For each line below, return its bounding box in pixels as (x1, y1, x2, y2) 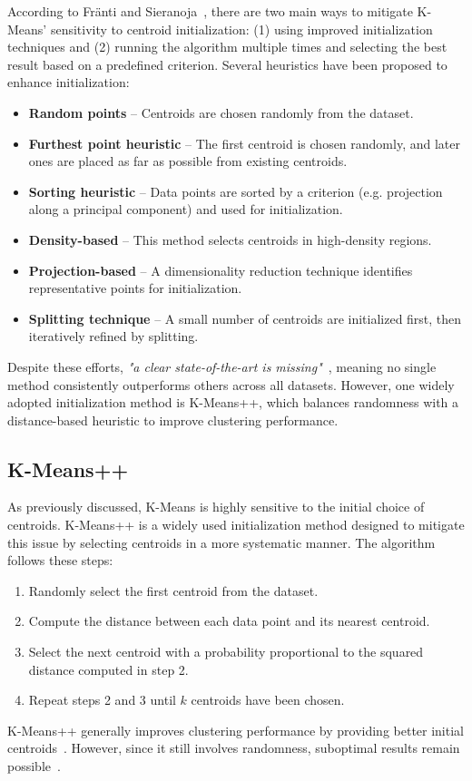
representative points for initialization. (28, 278, 242, 298)
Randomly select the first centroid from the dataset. (28, 581, 319, 600)
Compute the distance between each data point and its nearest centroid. (28, 611, 430, 630)
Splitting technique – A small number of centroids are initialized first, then (28, 308, 462, 327)
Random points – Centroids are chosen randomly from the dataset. (28, 103, 414, 122)
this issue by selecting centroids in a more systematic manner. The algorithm (7, 532, 436, 552)
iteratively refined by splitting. (28, 327, 199, 346)
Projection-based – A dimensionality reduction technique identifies (28, 260, 413, 279)
